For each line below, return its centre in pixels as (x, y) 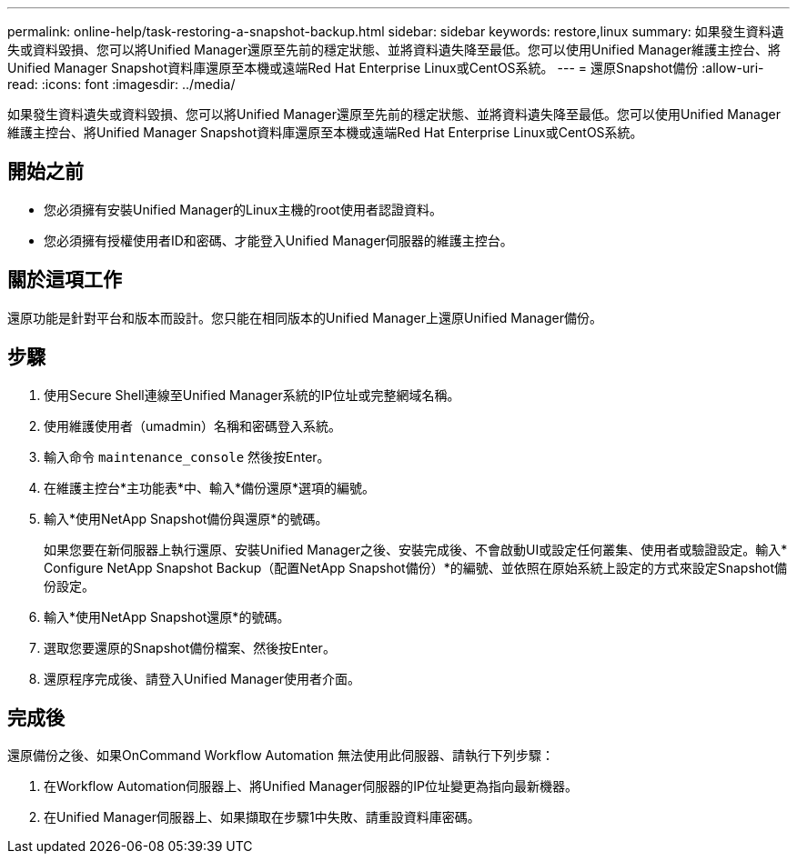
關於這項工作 (65, 280)
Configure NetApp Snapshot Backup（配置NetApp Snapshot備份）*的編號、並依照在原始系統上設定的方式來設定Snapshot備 (416, 567)
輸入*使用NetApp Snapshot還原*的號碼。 (167, 616)
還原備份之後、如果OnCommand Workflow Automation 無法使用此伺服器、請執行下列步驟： (281, 756)
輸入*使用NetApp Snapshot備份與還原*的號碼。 (186, 518)
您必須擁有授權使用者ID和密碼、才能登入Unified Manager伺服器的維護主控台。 (278, 240)
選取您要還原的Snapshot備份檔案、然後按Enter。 (190, 647)
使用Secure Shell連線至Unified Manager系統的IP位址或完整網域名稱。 (252, 395)
